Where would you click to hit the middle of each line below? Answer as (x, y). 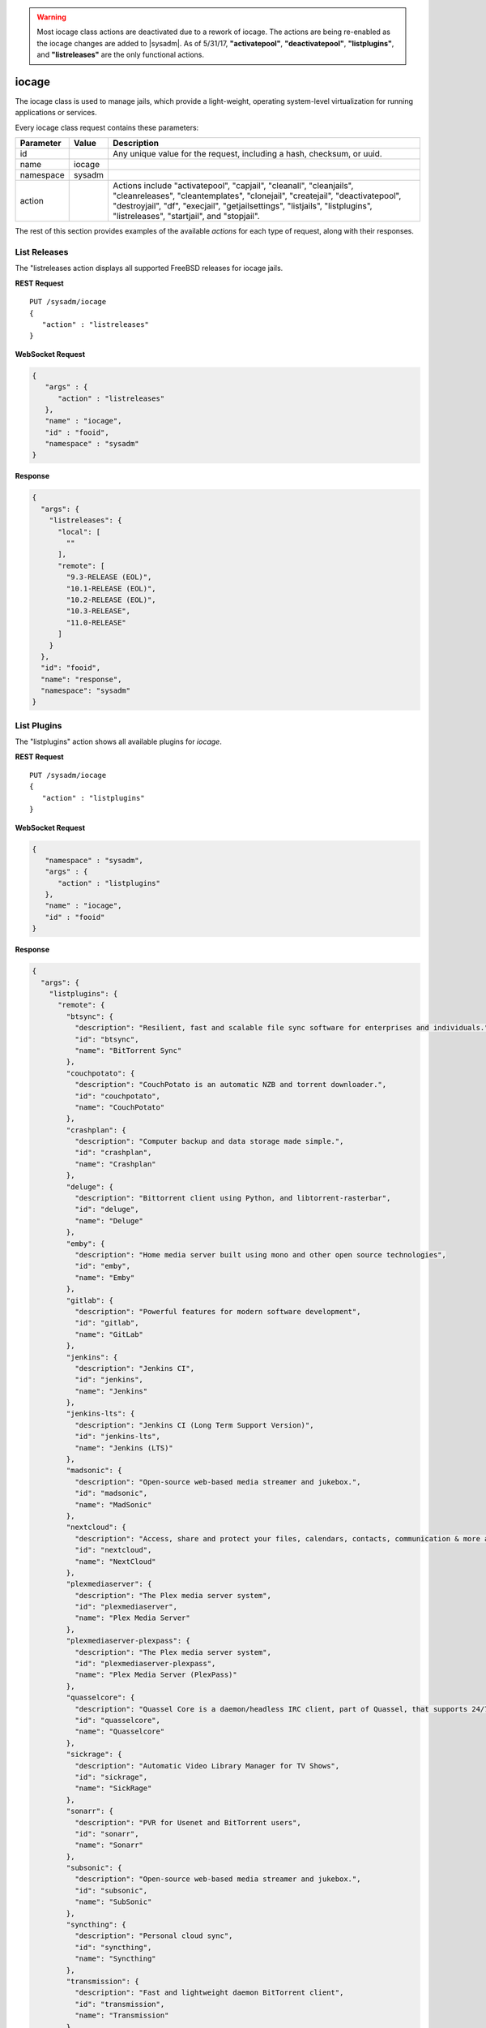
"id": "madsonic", (111, 1493)
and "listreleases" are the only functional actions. (120, 55)
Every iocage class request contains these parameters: (107, 127)
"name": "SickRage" (113, 1788)
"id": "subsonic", (111, 1891)
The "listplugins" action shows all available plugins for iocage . (118, 741)
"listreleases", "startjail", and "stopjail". (186, 217)
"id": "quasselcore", (117, 1720)
